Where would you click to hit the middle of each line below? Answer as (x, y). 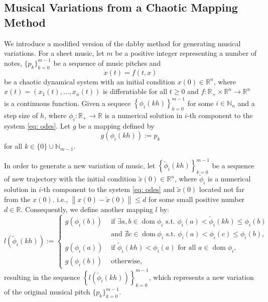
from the (17, 199)
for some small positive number (196, 199)
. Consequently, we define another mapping (87, 209)
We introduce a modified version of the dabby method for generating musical (122, 43)
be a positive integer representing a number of (186, 53)
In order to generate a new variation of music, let (80, 165)
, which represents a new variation (201, 277)
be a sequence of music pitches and (107, 63)
